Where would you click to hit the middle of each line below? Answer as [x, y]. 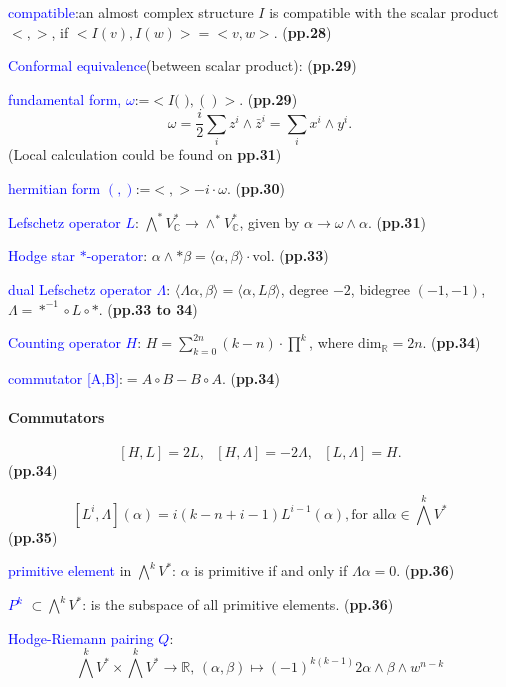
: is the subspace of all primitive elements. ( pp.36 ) [238, 604]
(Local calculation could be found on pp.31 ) [145, 154]
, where [331, 342]
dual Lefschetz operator [80, 289]
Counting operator [64, 342]
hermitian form [54, 187]
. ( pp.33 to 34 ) [148, 308]
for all [369, 514]
